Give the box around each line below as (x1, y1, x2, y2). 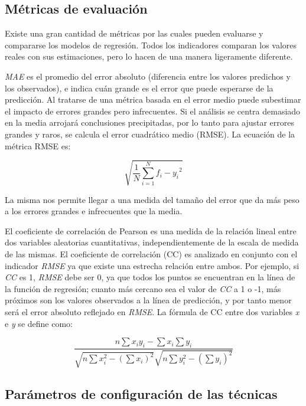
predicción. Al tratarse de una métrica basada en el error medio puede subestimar (5, 93, 301, 106)
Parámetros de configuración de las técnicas (5, 384, 278, 402)
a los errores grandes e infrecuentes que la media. (5, 205, 183, 217)
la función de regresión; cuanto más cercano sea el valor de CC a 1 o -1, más (5, 282, 281, 294)
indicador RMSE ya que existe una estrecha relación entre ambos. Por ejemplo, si (5, 259, 300, 271)
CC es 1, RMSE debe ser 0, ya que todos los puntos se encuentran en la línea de (5, 271, 295, 283)
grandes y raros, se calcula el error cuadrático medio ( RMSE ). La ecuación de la (5, 127, 295, 140)
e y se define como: (5, 317, 73, 329)
